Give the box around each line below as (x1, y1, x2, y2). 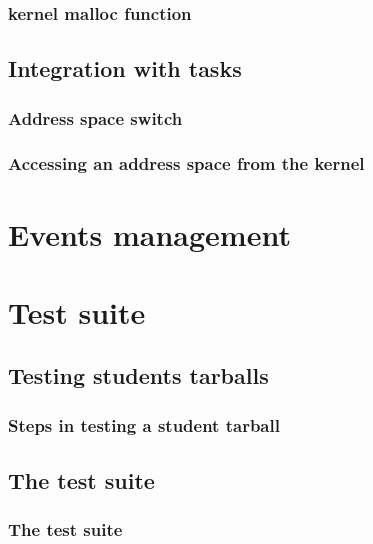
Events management (8, 213, 291, 254)
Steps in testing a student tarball (8, 412, 280, 437)
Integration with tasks (8, 53, 242, 84)
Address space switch (8, 105, 183, 130)
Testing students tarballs (8, 360, 269, 391)
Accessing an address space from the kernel (8, 151, 365, 176)
